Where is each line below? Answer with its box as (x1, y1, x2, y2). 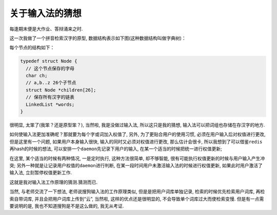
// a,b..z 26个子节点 (26, 80, 76, 86)
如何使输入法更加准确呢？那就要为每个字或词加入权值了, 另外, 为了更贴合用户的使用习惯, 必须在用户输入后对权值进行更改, (9, 131, 266, 137)
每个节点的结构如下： (9, 44, 55, 51)
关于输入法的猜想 (9, 8, 82, 19)
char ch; (26, 73, 48, 79)
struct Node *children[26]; (26, 87, 96, 93)
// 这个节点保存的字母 (26, 65, 74, 71)
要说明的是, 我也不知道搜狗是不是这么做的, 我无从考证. (9, 203, 124, 209)
